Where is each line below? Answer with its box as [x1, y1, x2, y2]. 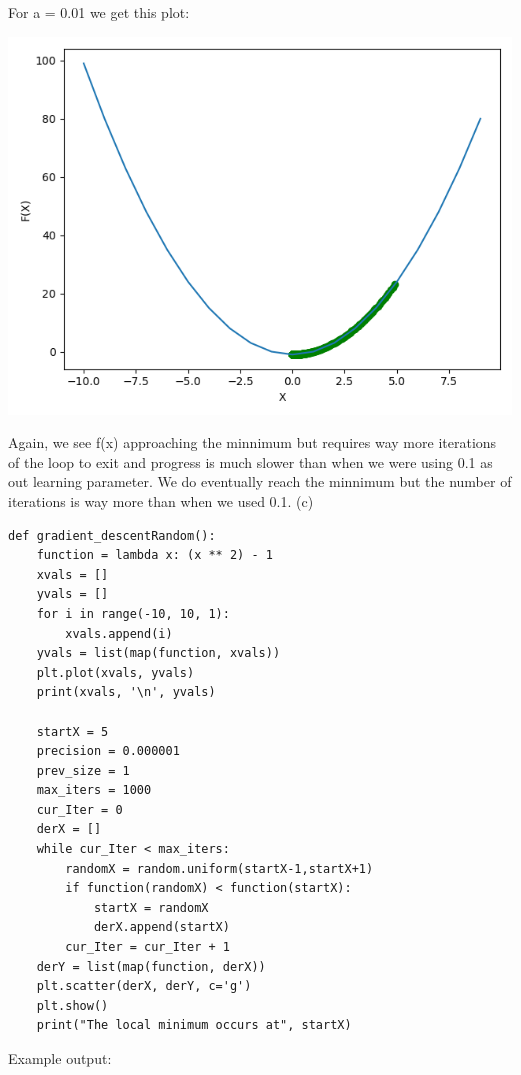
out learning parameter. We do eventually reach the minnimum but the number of [8, 471, 512, 492]
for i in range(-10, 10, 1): [36, 606, 230, 621]
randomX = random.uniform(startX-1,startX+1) [65, 861, 374, 876]
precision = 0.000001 [36, 744, 180, 759]
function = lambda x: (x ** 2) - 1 [36, 548, 273, 563]
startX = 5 [36, 724, 109, 739]
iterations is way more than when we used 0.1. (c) [8, 490, 314, 511]
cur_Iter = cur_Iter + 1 [65, 940, 230, 955]
